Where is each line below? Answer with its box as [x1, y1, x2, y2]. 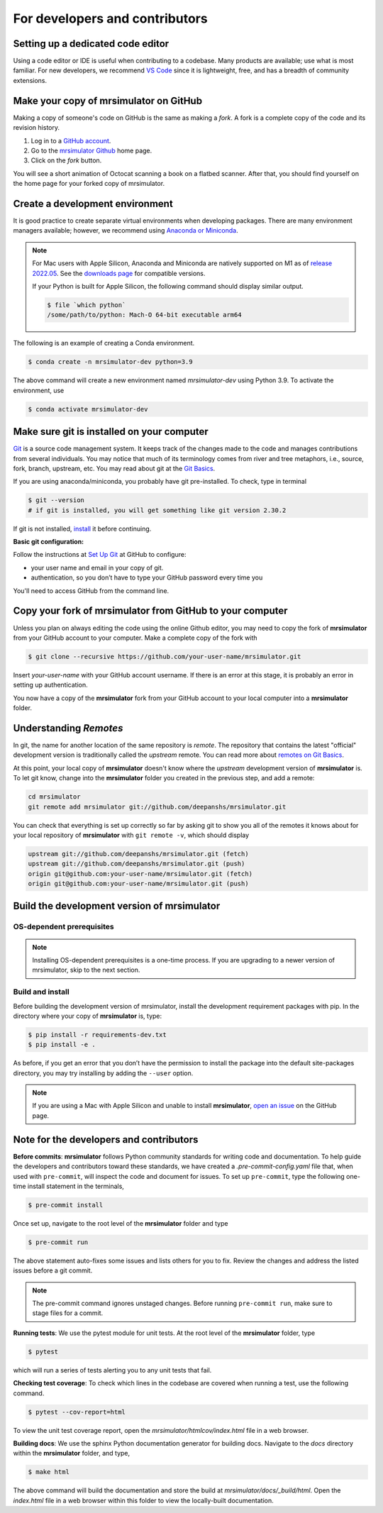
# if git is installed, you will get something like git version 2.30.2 [28, 506, 287, 514]
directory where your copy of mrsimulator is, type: [13, 1012, 162, 1020]
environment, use [13, 386, 65, 394]
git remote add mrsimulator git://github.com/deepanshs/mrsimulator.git [28, 802, 287, 811]
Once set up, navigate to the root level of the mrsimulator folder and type [13, 1219, 228, 1227]
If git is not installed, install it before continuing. [13, 524, 152, 533]
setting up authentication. [13, 681, 88, 689]
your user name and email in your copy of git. [30, 563, 164, 572]
